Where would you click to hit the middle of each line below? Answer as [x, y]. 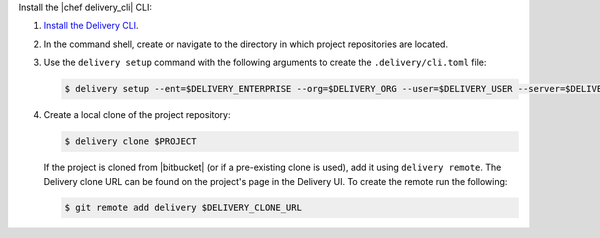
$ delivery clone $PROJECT [130, 141]
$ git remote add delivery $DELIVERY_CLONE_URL [183, 208]
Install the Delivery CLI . [91, 26]
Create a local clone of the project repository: [137, 115]
